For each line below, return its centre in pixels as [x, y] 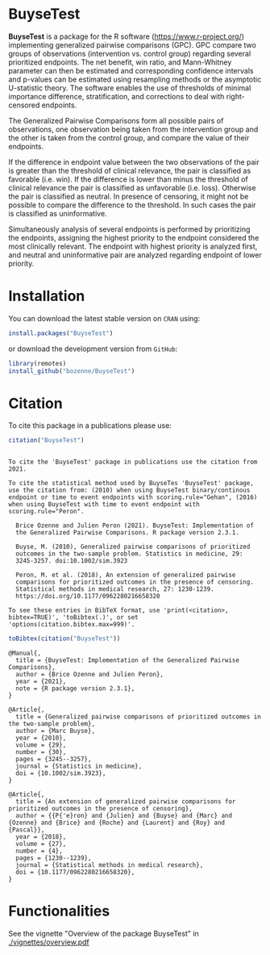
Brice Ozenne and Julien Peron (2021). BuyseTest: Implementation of [135, 526]
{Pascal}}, [27, 830]
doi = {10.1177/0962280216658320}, [75, 873]
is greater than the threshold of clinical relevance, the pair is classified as [130, 170]
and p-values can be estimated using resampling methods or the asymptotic [135, 79]
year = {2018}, [41, 837]
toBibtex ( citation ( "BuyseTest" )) [64, 639]
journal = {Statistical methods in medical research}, [110, 865]
